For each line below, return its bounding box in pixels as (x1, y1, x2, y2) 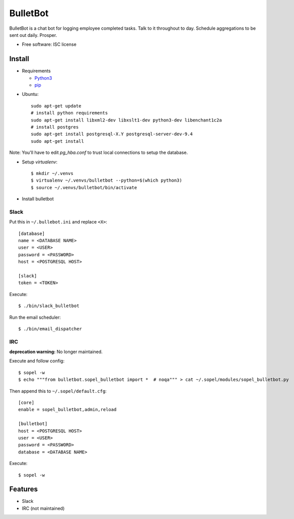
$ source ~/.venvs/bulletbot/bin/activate (31, 185, 137, 190)
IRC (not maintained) (22, 505, 65, 511)
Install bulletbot (22, 196, 54, 202)
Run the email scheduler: (9, 314, 61, 320)
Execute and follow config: (9, 358, 65, 364)
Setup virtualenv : (22, 159, 58, 165)
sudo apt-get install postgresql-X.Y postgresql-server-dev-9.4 (31, 131, 193, 137)
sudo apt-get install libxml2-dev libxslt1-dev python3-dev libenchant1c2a (31, 117, 222, 123)
